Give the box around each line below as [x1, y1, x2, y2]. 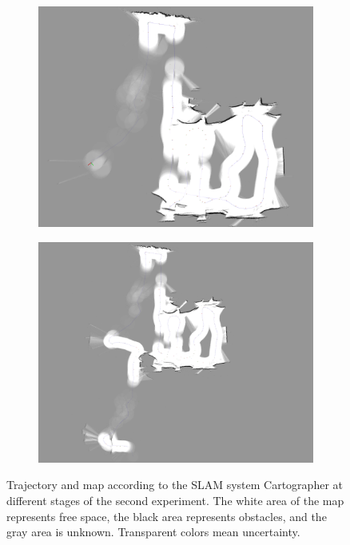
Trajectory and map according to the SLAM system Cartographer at [6, 476, 343, 493]
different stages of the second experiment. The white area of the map [6, 492, 344, 509]
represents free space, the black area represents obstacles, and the [6, 507, 327, 524]
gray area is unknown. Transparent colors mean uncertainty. [6, 523, 300, 540]
